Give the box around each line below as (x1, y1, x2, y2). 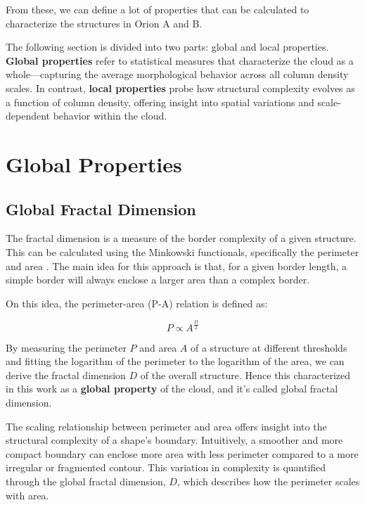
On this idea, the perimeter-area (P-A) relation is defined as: (6, 295, 268, 310)
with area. (6, 487, 49, 502)
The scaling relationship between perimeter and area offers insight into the (6, 418, 327, 433)
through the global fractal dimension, (6, 474, 166, 488)
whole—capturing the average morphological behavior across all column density (6, 67, 349, 82)
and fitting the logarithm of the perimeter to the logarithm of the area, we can (6, 354, 345, 369)
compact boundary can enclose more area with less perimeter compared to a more (6, 446, 359, 461)
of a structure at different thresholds (190, 340, 347, 354)
